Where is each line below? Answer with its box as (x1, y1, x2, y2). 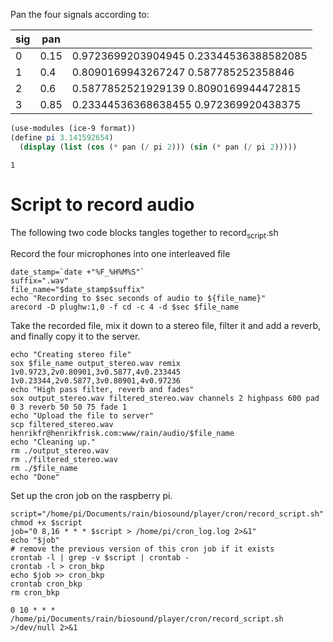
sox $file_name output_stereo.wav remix (10, 359, 182, 369)
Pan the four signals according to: (10, 9, 150, 20)
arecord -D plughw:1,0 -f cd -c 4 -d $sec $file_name (10, 302, 240, 313)
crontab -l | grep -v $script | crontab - (10, 553, 190, 563)
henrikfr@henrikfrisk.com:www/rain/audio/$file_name (10, 429, 235, 439)
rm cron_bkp (10, 588, 60, 598)
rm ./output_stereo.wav (10, 446, 110, 456)
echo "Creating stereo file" (10, 350, 132, 360)
